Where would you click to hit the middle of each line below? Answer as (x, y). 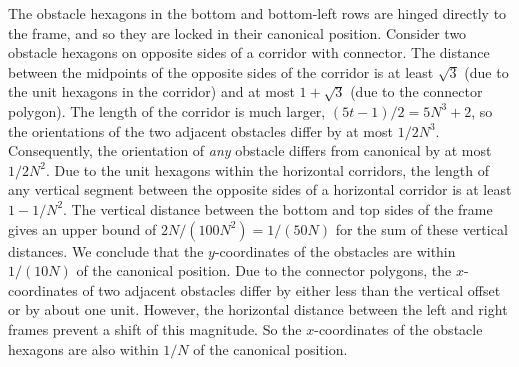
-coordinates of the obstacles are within (335, 250)
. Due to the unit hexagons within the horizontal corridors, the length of (267, 169)
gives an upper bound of (82, 228)
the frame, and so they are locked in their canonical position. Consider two (237, 32)
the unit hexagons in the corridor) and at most (151, 91)
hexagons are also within (83, 348)
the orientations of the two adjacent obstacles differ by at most (200, 130)
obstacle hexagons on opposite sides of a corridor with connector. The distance (249, 52)
